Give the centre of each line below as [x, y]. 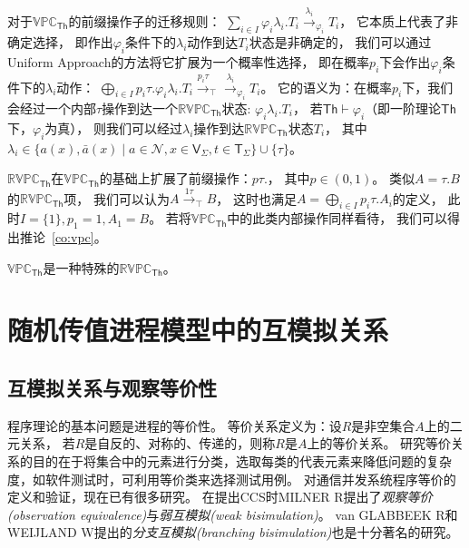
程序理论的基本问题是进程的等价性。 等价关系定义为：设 [175, 425]
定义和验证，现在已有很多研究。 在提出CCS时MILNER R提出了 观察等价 [220, 497]
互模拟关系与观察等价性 [112, 388]
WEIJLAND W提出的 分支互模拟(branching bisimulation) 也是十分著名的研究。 [233, 532]
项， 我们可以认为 [117, 198]
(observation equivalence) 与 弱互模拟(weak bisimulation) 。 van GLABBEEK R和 [233, 514]
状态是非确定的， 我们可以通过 [340, 42]
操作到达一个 [140, 108]
